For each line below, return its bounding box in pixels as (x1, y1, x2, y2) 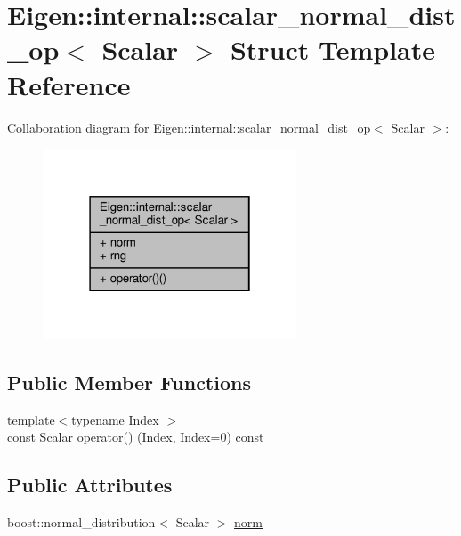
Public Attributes (7, 471, 173, 499)
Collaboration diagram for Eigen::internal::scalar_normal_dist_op (7, 118, 371, 136)
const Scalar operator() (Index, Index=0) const (7, 427, 264, 446)
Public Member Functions (7, 368, 251, 395)
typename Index (71, 410, 159, 428)
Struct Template (230, 31, 436, 68)
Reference (7, 66, 131, 102)
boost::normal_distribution (7, 512, 156, 531)
